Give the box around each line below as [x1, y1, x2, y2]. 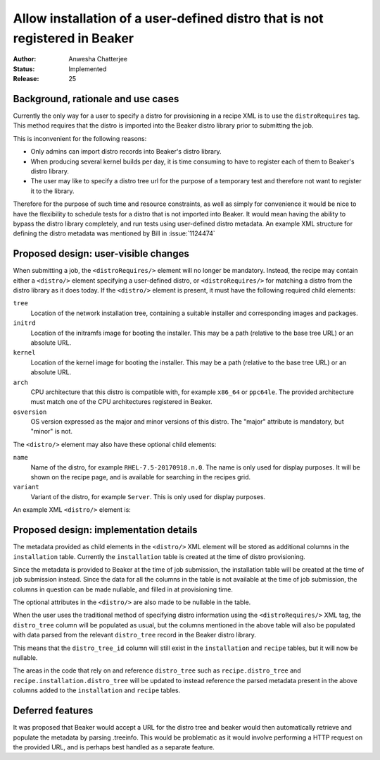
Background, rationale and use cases [13, 92, 179, 105]
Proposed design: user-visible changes [13, 247, 189, 260]
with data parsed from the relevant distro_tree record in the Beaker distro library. [13, 631, 257, 639]
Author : [13, 55, 37, 63]
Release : [13, 75, 39, 83]
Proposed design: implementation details [13, 524, 198, 536]
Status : [13, 64, 35, 73]
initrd [13, 319, 36, 327]
